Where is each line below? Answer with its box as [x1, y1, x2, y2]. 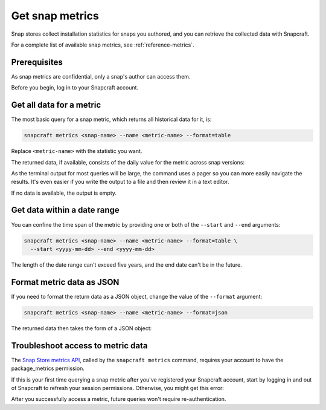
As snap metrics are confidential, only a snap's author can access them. [11, 73, 191, 80]
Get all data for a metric [11, 100, 101, 110]
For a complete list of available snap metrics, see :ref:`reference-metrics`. [11, 41, 194, 48]
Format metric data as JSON [11, 277, 120, 287]
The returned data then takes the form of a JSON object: [11, 324, 152, 332]
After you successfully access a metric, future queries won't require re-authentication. [11, 395, 226, 403]
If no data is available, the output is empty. [11, 189, 117, 197]
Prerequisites [11, 57, 63, 67]
